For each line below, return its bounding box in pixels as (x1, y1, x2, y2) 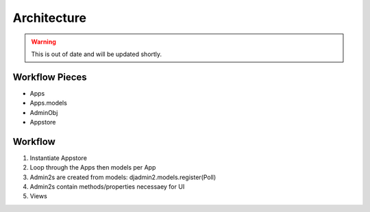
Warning (31, 38, 56, 46)
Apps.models (29, 99, 68, 107)
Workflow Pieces (12, 71, 87, 83)
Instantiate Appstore (29, 154, 87, 162)
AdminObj (29, 108, 58, 116)
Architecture (12, 10, 87, 25)
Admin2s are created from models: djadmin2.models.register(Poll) (29, 173, 217, 181)
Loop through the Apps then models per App (29, 163, 156, 172)
